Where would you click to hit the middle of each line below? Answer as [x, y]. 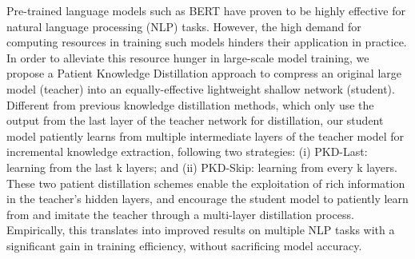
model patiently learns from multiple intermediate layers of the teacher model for [205, 135]
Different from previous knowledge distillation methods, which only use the [190, 104]
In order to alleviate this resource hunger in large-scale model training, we [188, 57]
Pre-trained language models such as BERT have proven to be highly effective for [206, 10]
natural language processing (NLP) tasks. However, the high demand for [184, 26]
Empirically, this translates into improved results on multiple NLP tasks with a [201, 230]
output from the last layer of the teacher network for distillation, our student [195, 120]
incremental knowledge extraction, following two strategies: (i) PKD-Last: [187, 151]
